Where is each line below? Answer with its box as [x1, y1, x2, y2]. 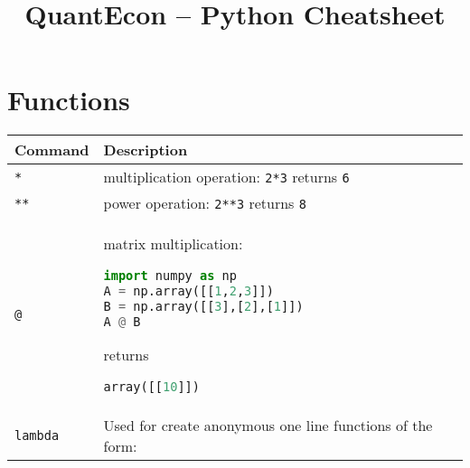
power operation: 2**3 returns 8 [103, 192, 306, 214]
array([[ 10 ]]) [103, 379, 200, 395]
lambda [14, 428, 60, 444]
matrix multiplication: [103, 233, 243, 255]
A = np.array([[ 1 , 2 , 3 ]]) [103, 284, 274, 299]
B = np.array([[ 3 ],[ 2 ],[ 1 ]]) [103, 299, 304, 314]
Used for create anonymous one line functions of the [103, 415, 433, 436]
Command [14, 139, 89, 161]
